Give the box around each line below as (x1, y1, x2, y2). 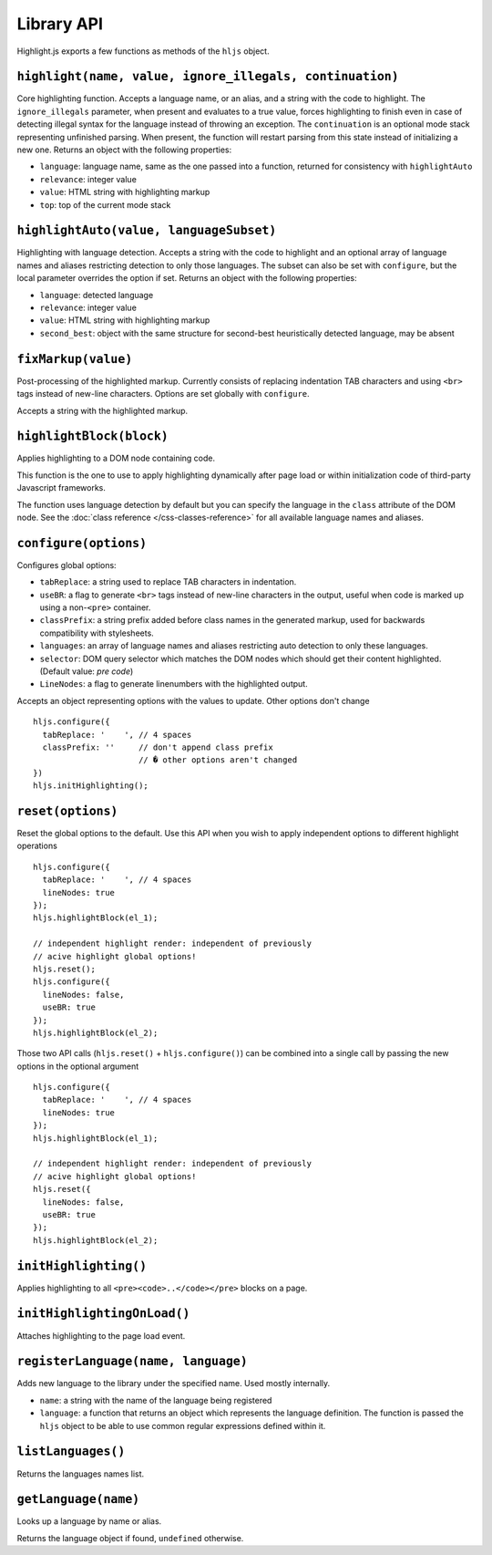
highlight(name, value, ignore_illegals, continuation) (16, 69, 400, 84)
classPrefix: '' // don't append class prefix (42, 741, 273, 752)
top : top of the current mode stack (39, 199, 171, 210)
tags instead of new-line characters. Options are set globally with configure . (16, 389, 310, 399)
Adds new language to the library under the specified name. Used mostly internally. (16, 1378, 331, 1389)
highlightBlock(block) (16, 429, 169, 444)
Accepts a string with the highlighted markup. (16, 405, 189, 416)
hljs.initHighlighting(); (33, 781, 149, 791)
